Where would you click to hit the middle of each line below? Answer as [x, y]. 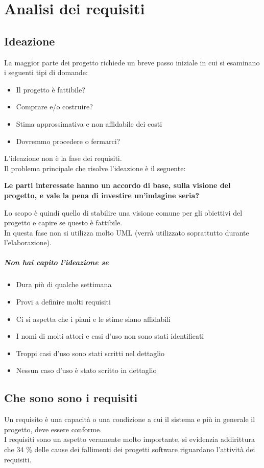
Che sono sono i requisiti [71, 398]
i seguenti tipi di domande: [46, 72]
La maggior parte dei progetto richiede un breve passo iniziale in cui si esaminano [132, 62]
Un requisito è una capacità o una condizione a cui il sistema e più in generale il [130, 419]
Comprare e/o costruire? [54, 107]
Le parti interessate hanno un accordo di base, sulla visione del [117, 185]
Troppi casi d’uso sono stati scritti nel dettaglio [90, 353]
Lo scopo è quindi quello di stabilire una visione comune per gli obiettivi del [123, 212]
